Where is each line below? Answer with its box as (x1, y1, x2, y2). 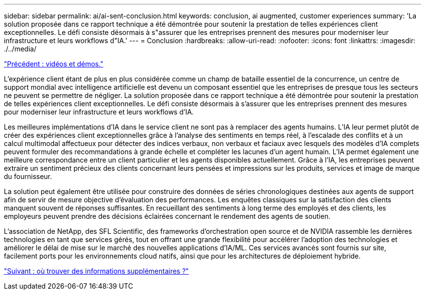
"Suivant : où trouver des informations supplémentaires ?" (4, 267, 189, 275)
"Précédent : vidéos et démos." (4, 60, 103, 68)
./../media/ (4, 45, 36, 53)
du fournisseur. (4, 172, 52, 180)
